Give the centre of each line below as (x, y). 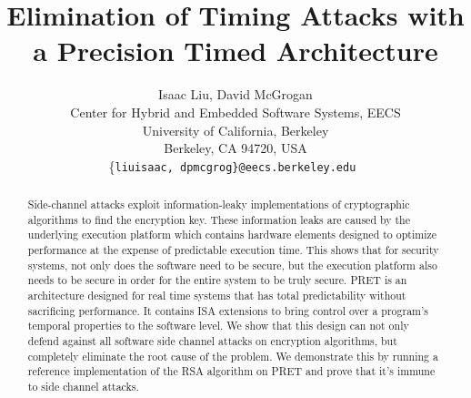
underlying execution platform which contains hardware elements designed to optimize (232, 235)
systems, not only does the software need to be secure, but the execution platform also (232, 265)
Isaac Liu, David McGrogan (235, 94)
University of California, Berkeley (235, 130)
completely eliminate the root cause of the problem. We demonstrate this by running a (233, 356)
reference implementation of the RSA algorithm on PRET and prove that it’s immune (231, 371)
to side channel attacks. (83, 387)
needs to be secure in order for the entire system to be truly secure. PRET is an (217, 280)
